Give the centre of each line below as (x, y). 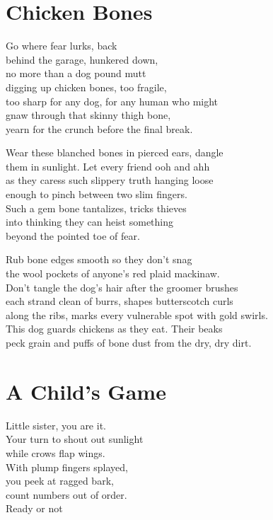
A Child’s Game (86, 391)
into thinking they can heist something (90, 222)
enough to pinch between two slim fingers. (97, 194)
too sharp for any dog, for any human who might (112, 101)
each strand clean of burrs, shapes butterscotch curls (120, 301)
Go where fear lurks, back (62, 46)
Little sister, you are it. (56, 425)
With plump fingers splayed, (67, 467)
